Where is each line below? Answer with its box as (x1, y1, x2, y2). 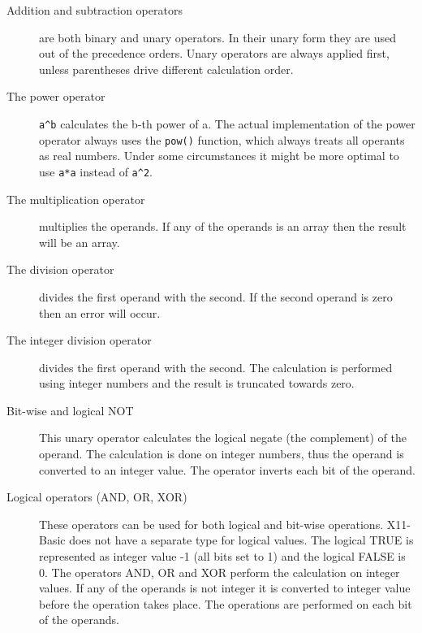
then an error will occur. (39, 304, 161, 321)
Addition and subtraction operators (6, 2, 183, 18)
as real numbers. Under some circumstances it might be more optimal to (39, 147, 399, 164)
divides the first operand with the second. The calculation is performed (39, 358, 393, 375)
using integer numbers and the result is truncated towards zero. (39, 375, 355, 392)
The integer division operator (6, 332, 152, 349)
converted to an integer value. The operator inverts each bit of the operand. (39, 461, 416, 478)
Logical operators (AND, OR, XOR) (6, 488, 187, 505)
